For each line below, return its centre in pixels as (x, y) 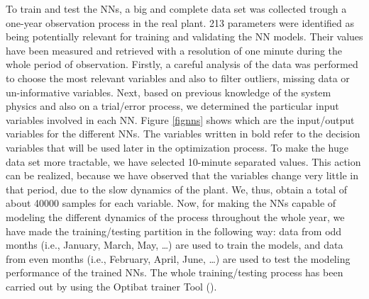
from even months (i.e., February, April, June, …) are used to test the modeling (178, 258)
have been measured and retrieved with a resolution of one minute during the (174, 50)
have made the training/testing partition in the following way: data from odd (174, 231)
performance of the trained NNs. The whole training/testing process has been (175, 272)
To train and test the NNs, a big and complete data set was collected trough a (176, 9)
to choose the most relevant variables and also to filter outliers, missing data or (178, 78)
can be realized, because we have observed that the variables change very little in (182, 175)
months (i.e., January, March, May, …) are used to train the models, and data (175, 245)
